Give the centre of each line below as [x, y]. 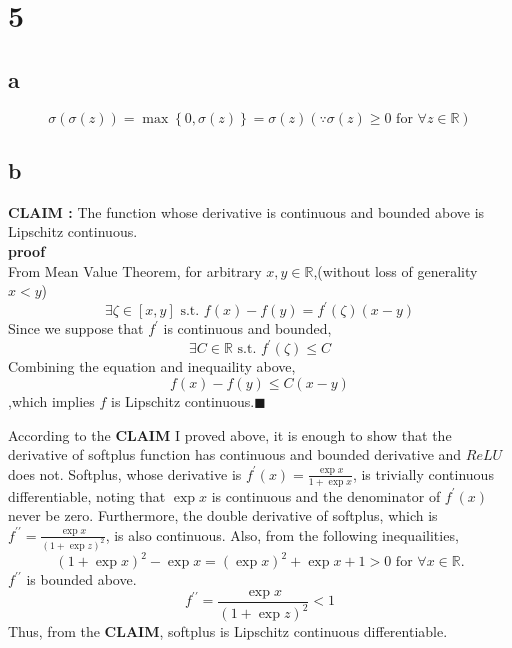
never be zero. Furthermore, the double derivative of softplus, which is [223, 515]
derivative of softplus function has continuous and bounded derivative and [235, 454]
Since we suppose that [76, 328]
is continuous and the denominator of [326, 495]
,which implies [51, 400]
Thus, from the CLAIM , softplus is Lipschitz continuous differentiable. [228, 631]
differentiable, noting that [87, 495]
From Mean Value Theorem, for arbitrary [135, 270]
